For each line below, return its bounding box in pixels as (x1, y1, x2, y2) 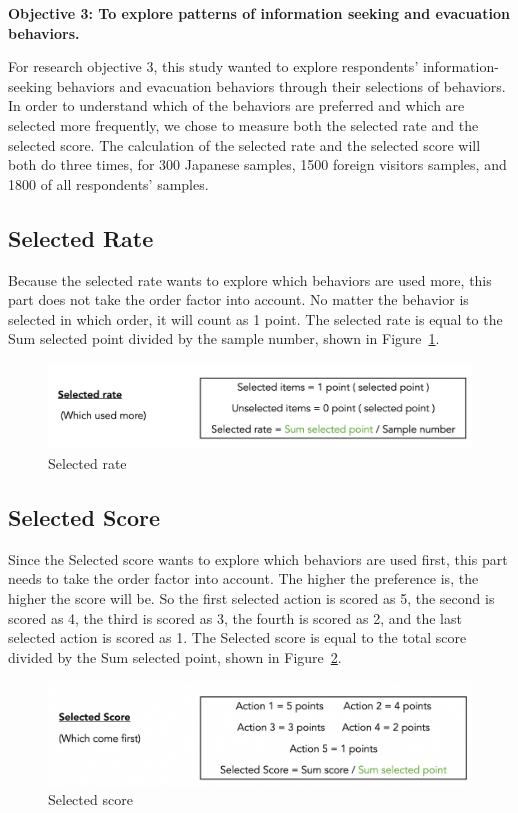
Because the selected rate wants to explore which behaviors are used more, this (8, 269, 492, 290)
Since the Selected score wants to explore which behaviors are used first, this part (8, 548, 508, 569)
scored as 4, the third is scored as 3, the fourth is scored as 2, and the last (8, 607, 462, 628)
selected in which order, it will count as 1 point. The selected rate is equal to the (8, 308, 503, 329)
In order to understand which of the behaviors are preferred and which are (8, 95, 465, 116)
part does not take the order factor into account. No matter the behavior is (8, 289, 469, 310)
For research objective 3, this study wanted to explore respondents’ (8, 56, 419, 77)
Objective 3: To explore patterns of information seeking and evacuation (8, 3, 510, 23)
